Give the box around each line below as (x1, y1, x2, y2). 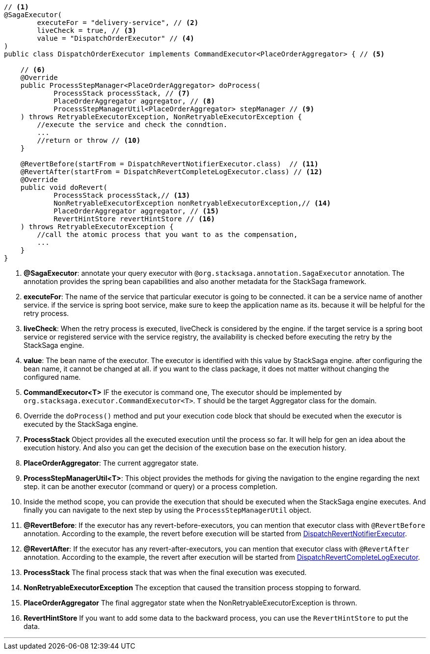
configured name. (24, 373, 81, 381)
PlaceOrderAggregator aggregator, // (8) (54, 97, 215, 105)
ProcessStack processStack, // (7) (54, 89, 190, 97)
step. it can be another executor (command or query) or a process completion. (24, 482, 278, 491)
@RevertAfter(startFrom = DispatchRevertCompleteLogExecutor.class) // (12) (20, 168, 323, 176)
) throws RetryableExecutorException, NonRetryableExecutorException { (20, 113, 302, 121)
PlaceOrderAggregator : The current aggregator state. (24, 459, 199, 467)
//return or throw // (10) (37, 136, 141, 144)
